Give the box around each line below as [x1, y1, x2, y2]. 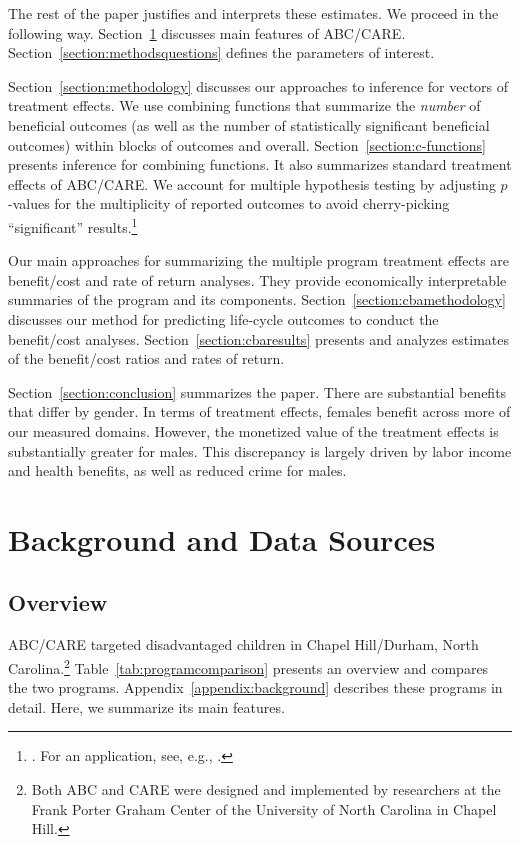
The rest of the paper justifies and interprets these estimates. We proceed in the [8, 3, 499, 23]
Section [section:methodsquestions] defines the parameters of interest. [8, 42, 435, 63]
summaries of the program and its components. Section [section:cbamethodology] [8, 289, 506, 310]
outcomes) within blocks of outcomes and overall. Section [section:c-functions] [8, 134, 486, 155]
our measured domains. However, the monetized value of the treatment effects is [8, 420, 499, 441]
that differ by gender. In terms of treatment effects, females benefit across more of [8, 401, 511, 422]
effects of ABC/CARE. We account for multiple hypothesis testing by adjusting [8, 173, 496, 194]
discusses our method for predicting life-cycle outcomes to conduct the [8, 308, 439, 329]
